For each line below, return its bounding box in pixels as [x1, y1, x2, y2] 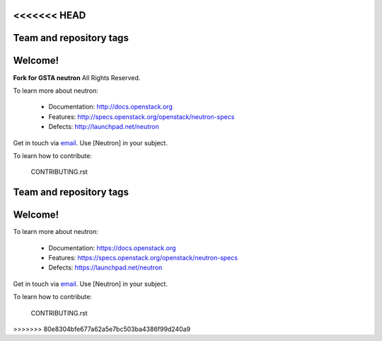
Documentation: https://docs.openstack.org [48, 243, 176, 252]
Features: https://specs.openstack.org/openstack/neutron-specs [48, 253, 238, 262]
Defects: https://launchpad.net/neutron [48, 263, 163, 272]
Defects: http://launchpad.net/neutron [48, 123, 159, 131]
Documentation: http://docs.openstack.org [48, 103, 173, 111]
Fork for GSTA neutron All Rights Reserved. [13, 73, 141, 82]
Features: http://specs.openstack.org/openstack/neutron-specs [48, 112, 235, 121]
